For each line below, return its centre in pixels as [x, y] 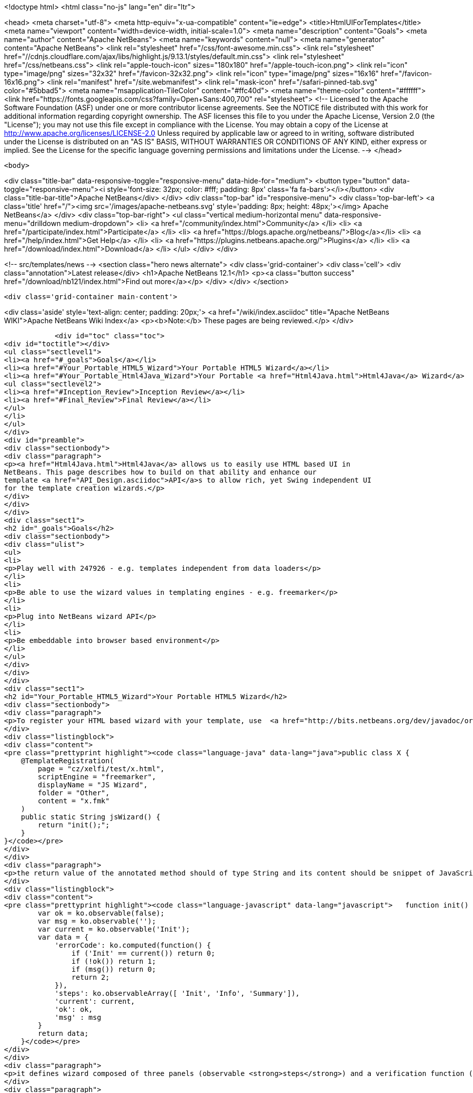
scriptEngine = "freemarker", [97, 777]
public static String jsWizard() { [90, 817]
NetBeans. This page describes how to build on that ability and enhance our [160, 472]
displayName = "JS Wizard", [93, 785]
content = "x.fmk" [74, 801]
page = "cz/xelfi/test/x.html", [101, 769]
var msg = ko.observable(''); [97, 921]
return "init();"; [74, 825]
